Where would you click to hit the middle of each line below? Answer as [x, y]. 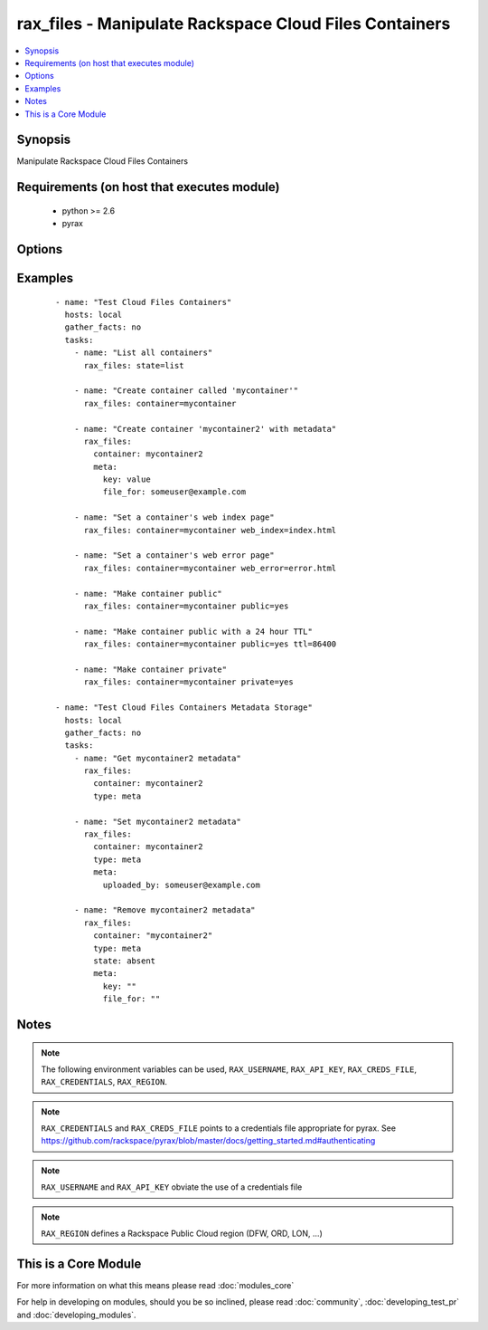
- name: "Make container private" [150, 669]
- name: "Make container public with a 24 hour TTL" [193, 631]
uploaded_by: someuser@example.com [182, 885]
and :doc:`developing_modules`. [76, 1315]
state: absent [125, 961]
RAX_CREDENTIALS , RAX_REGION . [104, 1082]
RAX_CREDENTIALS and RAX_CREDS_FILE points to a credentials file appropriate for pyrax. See [219, 1128]
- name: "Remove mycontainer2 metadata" [165, 910]
